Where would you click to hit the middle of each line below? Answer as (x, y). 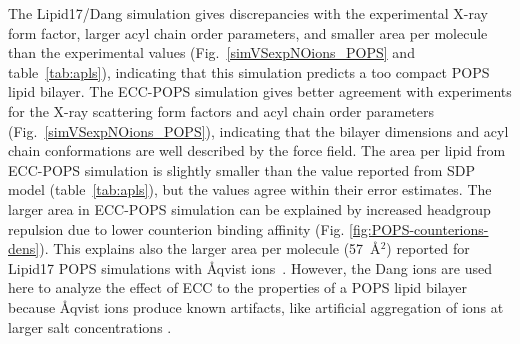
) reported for (428, 248)
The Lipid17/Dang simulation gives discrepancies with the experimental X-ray (248, 13)
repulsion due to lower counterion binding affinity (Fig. (176, 228)
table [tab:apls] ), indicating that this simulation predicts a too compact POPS (249, 71)
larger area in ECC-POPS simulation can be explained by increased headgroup (249, 208)
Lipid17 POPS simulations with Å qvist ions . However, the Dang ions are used (250, 267)
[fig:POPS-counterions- (419, 228)
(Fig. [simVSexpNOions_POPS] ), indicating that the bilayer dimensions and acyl (258, 130)
